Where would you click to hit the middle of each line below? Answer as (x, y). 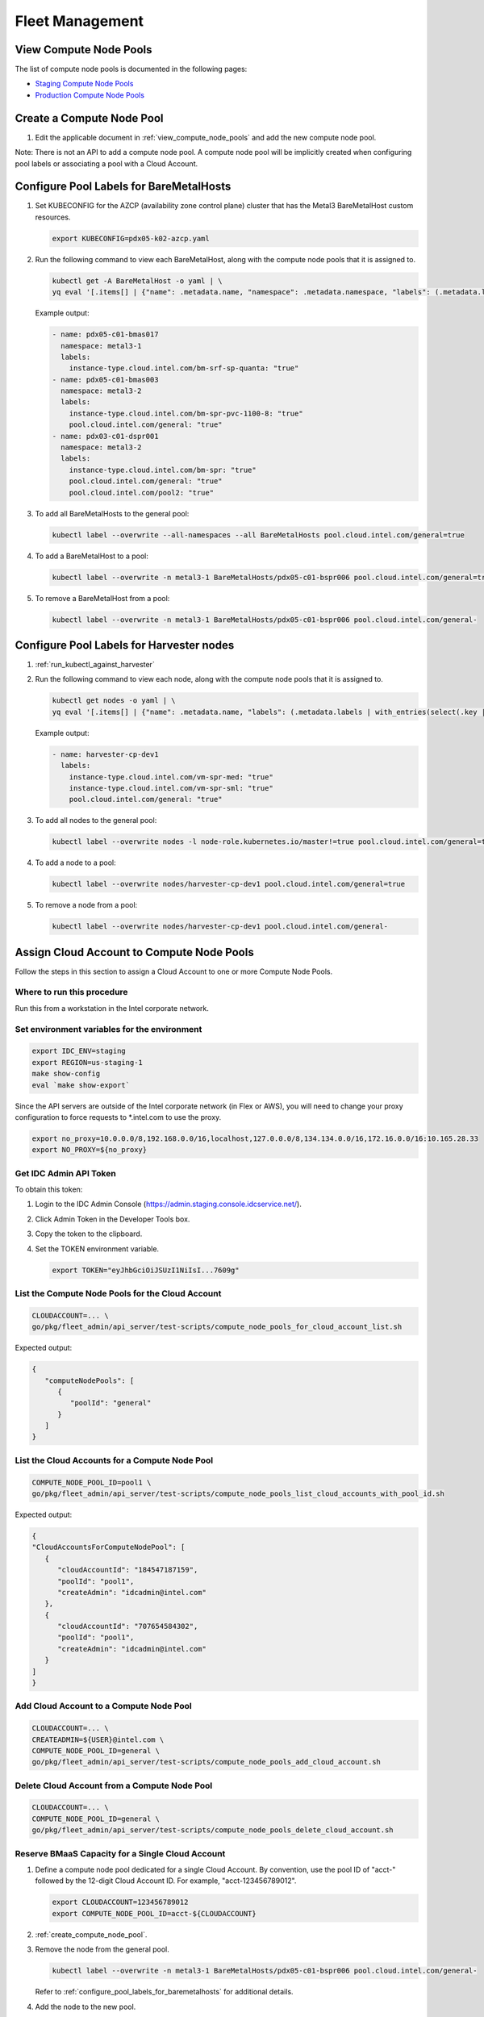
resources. (53, 217)
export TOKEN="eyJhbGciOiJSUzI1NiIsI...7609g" (146, 1270)
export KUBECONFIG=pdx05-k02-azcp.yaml (131, 238)
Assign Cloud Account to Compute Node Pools (134, 952)
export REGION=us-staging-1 (87, 1062)
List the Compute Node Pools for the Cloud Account (118, 1293)
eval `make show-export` (81, 1085)
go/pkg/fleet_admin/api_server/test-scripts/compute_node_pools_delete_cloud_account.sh (213, 1830)
